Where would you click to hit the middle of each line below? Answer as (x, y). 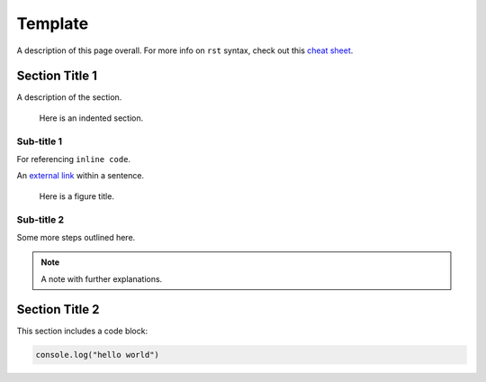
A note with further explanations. (102, 278)
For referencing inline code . (73, 159)
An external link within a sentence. (80, 176)
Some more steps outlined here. (76, 237)
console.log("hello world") (97, 355)
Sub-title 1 (40, 141)
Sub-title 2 (40, 219)
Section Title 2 (58, 309)
